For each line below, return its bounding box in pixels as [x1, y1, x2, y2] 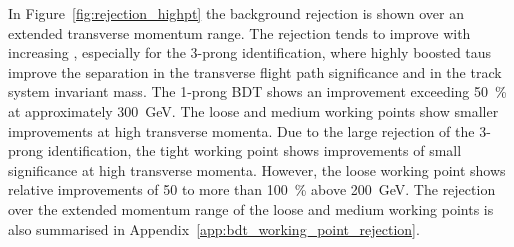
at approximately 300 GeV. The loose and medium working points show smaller [8, 100, 499, 121]
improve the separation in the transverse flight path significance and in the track [8, 61, 502, 82]
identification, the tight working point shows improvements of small [47, 140, 462, 161]
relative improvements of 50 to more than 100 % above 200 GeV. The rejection [8, 179, 496, 200]
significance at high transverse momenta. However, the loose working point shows [8, 159, 506, 180]
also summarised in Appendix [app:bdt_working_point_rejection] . [8, 218, 420, 239]
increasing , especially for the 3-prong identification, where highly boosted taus [8, 42, 492, 63]
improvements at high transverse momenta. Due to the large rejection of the [8, 120, 475, 141]
